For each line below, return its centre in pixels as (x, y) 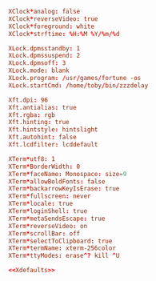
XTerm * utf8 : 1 (32, 159)
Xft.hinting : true (39, 122)
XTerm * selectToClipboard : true (60, 241)
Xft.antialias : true (43, 107)
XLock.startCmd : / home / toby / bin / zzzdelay (78, 85)
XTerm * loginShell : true (48, 211)
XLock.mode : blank (39, 71)
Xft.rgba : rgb (32, 115)
